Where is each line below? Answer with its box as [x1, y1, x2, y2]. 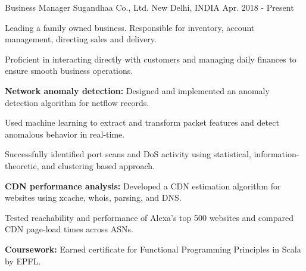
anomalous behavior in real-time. [5, 127, 125, 140]
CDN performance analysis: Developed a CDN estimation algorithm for [5, 179, 281, 192]
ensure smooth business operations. [5, 64, 133, 77]
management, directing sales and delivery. [5, 33, 157, 45]
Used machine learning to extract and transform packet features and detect [5, 116, 279, 129]
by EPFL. [5, 254, 41, 267]
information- [254, 148, 299, 160]
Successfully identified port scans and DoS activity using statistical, [5, 148, 251, 160]
